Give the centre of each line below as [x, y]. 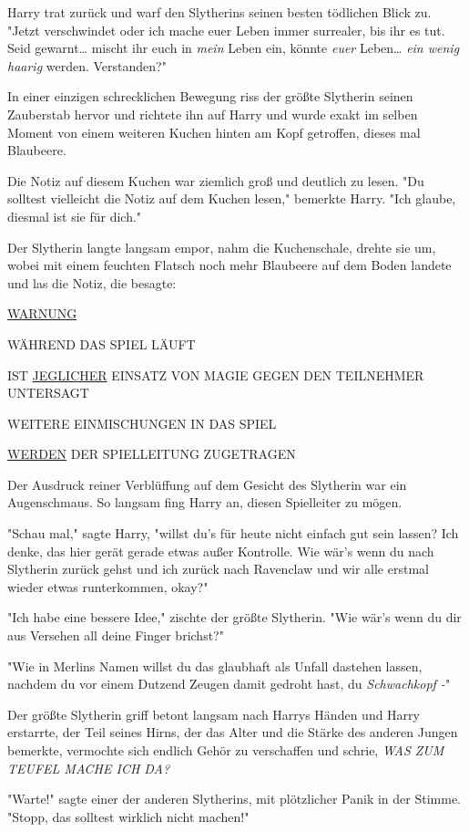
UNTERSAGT [48, 393]
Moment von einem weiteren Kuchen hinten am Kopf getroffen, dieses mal [214, 132]
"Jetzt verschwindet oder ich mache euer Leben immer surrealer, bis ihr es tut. [226, 30]
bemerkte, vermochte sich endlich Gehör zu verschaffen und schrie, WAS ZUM [226, 750]
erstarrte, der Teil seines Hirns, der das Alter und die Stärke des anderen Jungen [233, 732]
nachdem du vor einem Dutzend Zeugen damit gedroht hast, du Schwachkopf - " [229, 684]
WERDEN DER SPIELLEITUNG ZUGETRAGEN [152, 454]
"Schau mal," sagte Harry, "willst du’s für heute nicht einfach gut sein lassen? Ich [233, 533]
